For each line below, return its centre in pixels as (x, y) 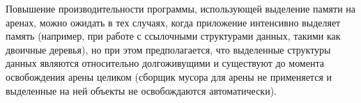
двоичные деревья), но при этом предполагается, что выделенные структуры (168, 49)
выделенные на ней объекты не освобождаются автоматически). (141, 90)
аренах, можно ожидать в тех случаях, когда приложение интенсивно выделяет (173, 22)
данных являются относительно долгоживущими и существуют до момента (165, 63)
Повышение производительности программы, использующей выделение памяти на (181, 8)
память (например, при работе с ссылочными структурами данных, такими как (173, 36)
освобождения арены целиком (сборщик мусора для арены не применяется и (169, 76)
